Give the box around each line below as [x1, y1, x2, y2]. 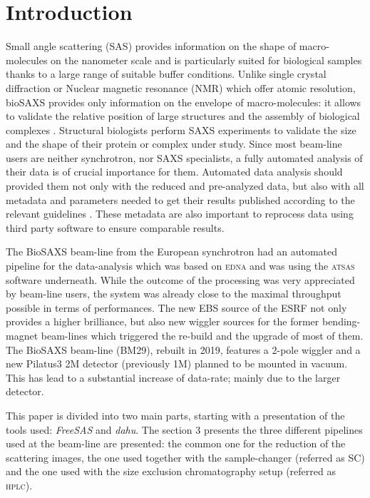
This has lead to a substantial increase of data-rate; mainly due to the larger [6, 370, 341, 385]
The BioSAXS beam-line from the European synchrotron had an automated [6, 244, 337, 259]
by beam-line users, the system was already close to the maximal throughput [6, 286, 341, 301]
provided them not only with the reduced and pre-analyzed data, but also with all [6, 178, 364, 193]
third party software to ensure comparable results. [6, 220, 225, 235]
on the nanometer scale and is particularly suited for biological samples [51, 52, 362, 67]
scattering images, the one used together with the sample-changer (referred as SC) [6, 449, 365, 464]
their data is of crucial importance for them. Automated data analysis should [6, 164, 343, 179]
